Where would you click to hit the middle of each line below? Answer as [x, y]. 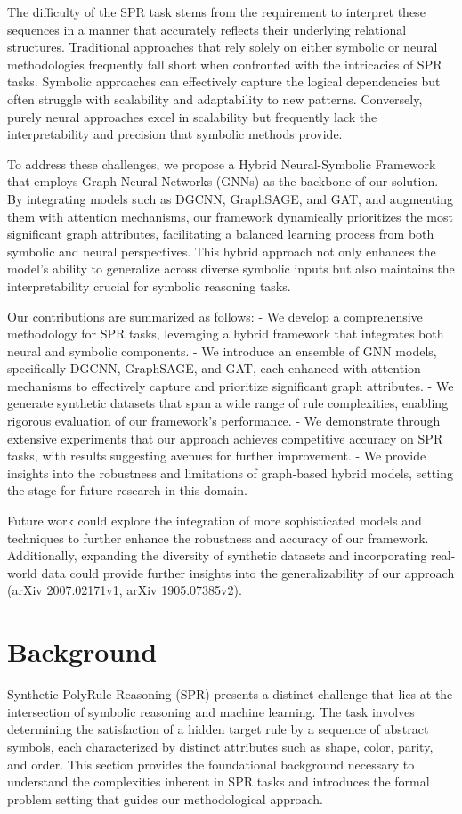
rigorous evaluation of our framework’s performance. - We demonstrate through [224, 421]
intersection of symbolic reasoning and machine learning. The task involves [211, 711]
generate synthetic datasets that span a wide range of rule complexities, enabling [228, 403]
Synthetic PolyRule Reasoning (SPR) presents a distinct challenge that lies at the [230, 694]
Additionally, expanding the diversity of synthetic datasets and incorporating [217, 555]
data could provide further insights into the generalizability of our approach [248, 572]
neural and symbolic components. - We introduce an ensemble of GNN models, [222, 350]
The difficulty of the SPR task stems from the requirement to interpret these [216, 12]
